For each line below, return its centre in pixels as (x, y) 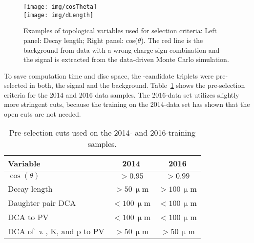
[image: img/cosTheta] (60, 7)
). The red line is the (172, 40)
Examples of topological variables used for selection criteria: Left (120, 30)
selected (16, 85)
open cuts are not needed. (42, 114)
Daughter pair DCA (42, 202)
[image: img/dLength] (59, 15)
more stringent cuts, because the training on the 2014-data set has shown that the (127, 104)
